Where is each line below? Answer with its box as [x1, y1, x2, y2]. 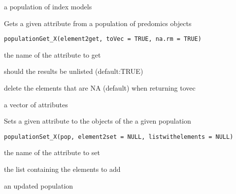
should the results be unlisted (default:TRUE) [4, 66, 143, 76]
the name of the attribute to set [4, 147, 100, 158]
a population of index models [4, 1, 92, 11]
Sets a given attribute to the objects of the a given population [4, 116, 191, 126]
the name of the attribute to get [4, 49, 101, 60]
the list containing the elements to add [4, 164, 121, 174]
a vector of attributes [4, 99, 68, 109]
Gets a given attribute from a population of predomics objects [4, 18, 192, 28]
